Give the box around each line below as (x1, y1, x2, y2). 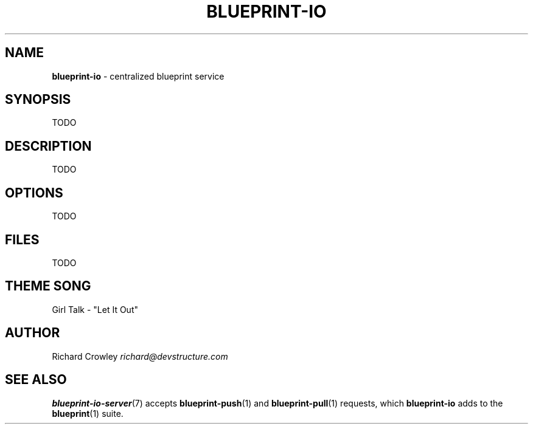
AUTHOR (5, 325, 60, 341)
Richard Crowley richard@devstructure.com (52, 351, 228, 362)
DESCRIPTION (5, 138, 92, 154)
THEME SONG (5, 278, 91, 294)
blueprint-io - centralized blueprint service (52, 70, 225, 81)
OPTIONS (5, 185, 63, 201)
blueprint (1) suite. (52, 408, 124, 419)
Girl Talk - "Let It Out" (52, 304, 138, 315)
